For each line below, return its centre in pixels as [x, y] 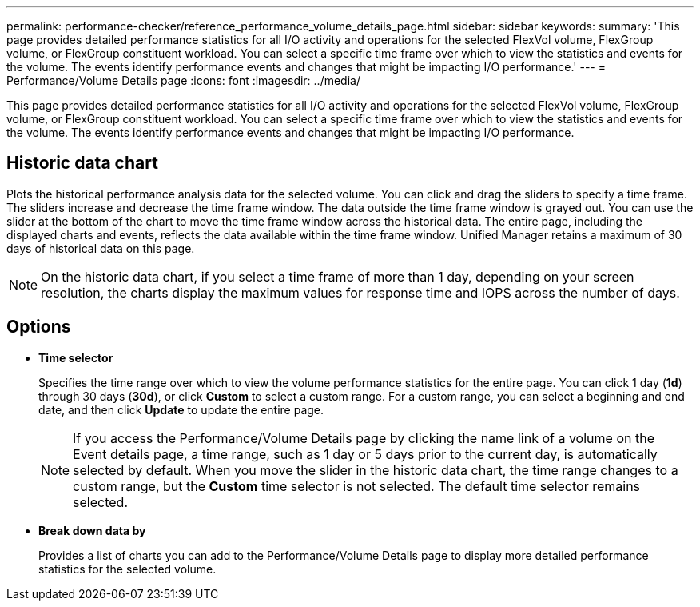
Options [39, 327]
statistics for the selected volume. [127, 569]
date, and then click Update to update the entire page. [181, 409]
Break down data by [92, 530]
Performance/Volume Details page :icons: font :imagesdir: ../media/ [183, 80]
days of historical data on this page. [101, 248]
